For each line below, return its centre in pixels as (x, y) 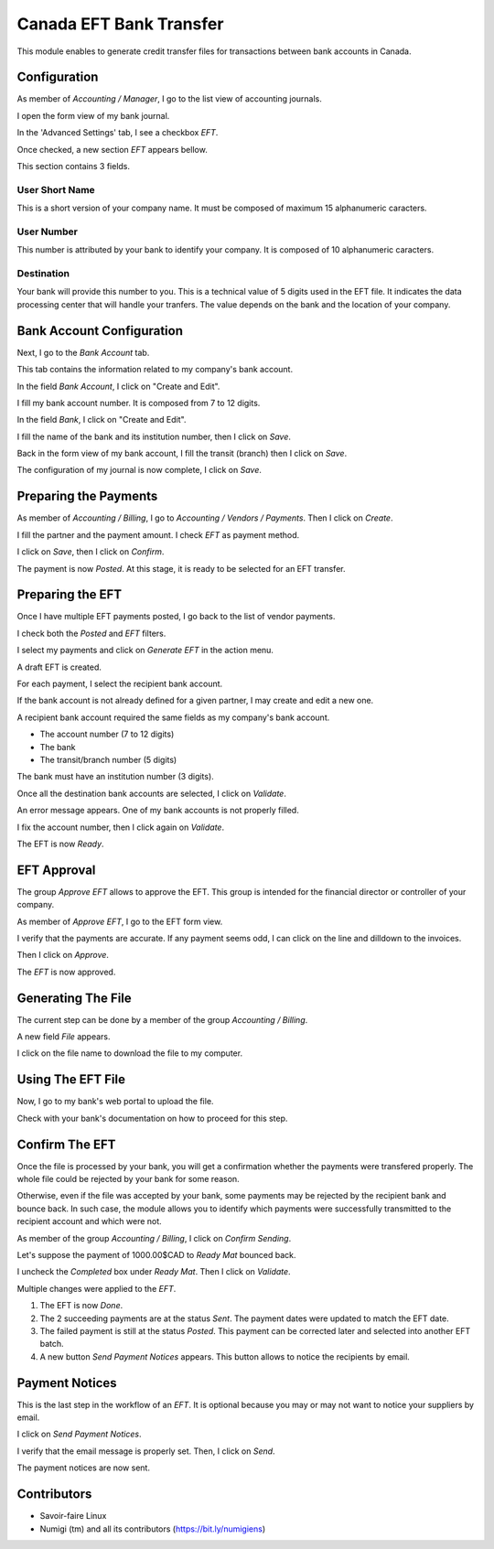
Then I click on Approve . (63, 955)
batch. (52, 1344)
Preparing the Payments (87, 496)
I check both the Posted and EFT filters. (91, 633)
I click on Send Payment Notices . (79, 1434)
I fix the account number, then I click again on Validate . (120, 827)
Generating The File (74, 998)
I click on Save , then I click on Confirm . (91, 552)
